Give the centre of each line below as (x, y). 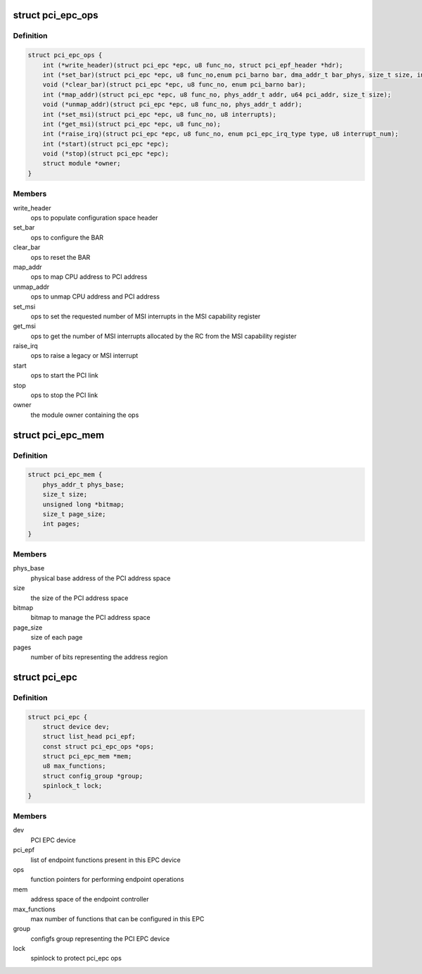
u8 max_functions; (74, 766)
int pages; (61, 524)
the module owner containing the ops (85, 415)
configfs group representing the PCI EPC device (100, 938)
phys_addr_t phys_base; (83, 485)
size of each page (57, 637)
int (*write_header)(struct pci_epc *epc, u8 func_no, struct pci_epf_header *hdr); (193, 65)
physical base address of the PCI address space (101, 578)
